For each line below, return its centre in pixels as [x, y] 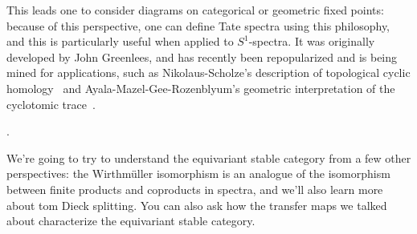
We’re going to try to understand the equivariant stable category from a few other [209, 157]
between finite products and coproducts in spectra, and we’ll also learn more [195, 189]
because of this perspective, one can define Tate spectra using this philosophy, [198, 25]
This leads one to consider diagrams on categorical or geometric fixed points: [195, 10]
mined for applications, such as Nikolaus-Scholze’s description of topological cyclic [208, 73]
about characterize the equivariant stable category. [131, 221]
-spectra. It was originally [312, 41]
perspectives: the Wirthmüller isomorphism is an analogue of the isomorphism [198, 173]
